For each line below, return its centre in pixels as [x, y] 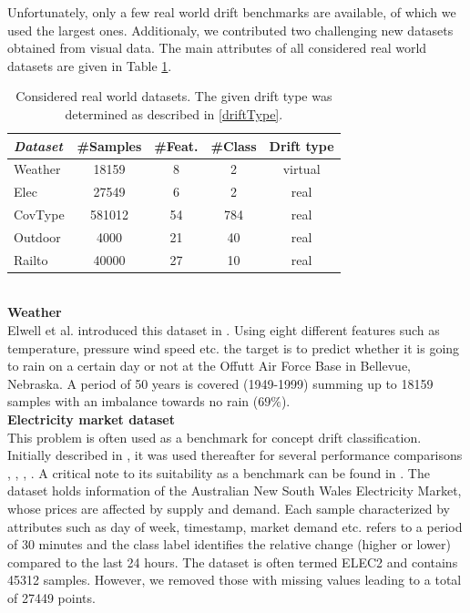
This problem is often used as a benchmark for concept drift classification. [215, 437]
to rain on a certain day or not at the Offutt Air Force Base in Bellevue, [209, 366]
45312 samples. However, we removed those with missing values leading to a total [235, 580]
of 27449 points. [51, 597]
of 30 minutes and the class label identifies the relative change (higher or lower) [229, 544]
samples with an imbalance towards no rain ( [133, 401]
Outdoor [37, 236]
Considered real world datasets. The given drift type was [174, 96]
